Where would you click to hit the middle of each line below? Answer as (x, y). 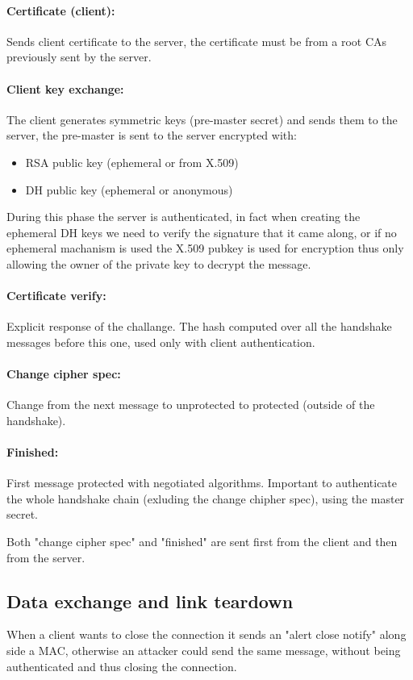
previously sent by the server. (79, 57)
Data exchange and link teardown (150, 601)
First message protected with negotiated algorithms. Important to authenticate (202, 483)
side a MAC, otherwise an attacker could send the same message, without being (204, 651)
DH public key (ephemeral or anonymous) (129, 189)
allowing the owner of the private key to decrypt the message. (159, 263)
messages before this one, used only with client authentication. (161, 342)
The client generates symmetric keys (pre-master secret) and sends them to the (202, 119)
